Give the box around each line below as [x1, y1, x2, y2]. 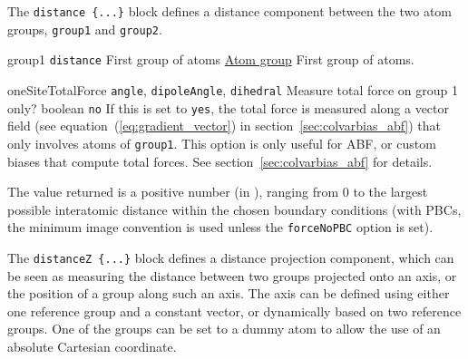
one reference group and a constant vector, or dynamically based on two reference [7, 301, 462, 320]
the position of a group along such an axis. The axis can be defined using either [7, 284, 450, 303]
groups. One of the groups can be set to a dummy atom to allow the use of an [7, 319, 441, 338]
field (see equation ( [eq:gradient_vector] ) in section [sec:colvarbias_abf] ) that [7, 116, 442, 135]
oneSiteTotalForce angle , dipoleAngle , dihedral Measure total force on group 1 [7, 80, 459, 99]
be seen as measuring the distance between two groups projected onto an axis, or [7, 266, 457, 285]
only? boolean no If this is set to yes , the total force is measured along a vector [7, 98, 450, 117]
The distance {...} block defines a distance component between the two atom [7, 2, 453, 20]
